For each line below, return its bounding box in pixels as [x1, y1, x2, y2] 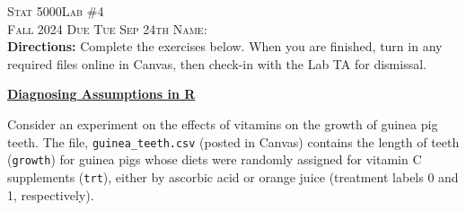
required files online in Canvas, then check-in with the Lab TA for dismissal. [7, 54, 426, 73]
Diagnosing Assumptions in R [7, 84, 196, 103]
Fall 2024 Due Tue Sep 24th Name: [7, 19, 207, 38]
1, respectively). [7, 185, 94, 204]
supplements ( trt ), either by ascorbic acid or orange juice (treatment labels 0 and [7, 167, 459, 186]
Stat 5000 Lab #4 [7, 2, 104, 20]
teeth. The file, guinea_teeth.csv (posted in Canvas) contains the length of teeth [7, 132, 460, 151]
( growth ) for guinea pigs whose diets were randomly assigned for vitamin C [7, 150, 422, 169]
